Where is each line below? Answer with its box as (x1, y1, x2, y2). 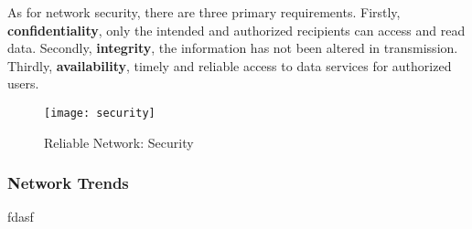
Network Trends (7, 172, 129, 194)
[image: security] (44, 106, 156, 120)
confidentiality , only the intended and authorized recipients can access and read (7, 20, 466, 39)
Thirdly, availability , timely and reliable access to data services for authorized (7, 56, 452, 75)
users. (7, 74, 39, 93)
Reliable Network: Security (44, 132, 194, 151)
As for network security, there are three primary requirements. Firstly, (7, 3, 401, 21)
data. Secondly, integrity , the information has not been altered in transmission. (7, 38, 458, 57)
